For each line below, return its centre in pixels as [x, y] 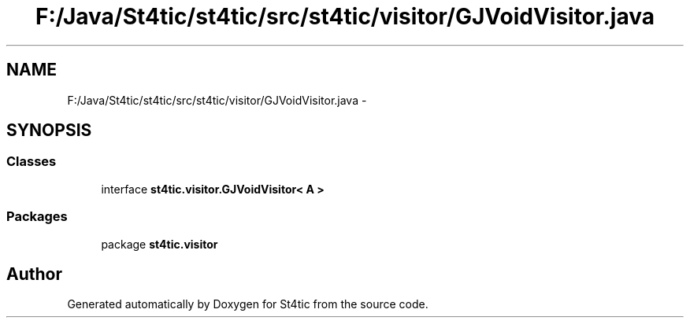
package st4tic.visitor [160, 244]
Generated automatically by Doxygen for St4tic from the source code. [248, 304]
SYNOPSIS [49, 131]
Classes [32, 162]
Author [34, 274]
